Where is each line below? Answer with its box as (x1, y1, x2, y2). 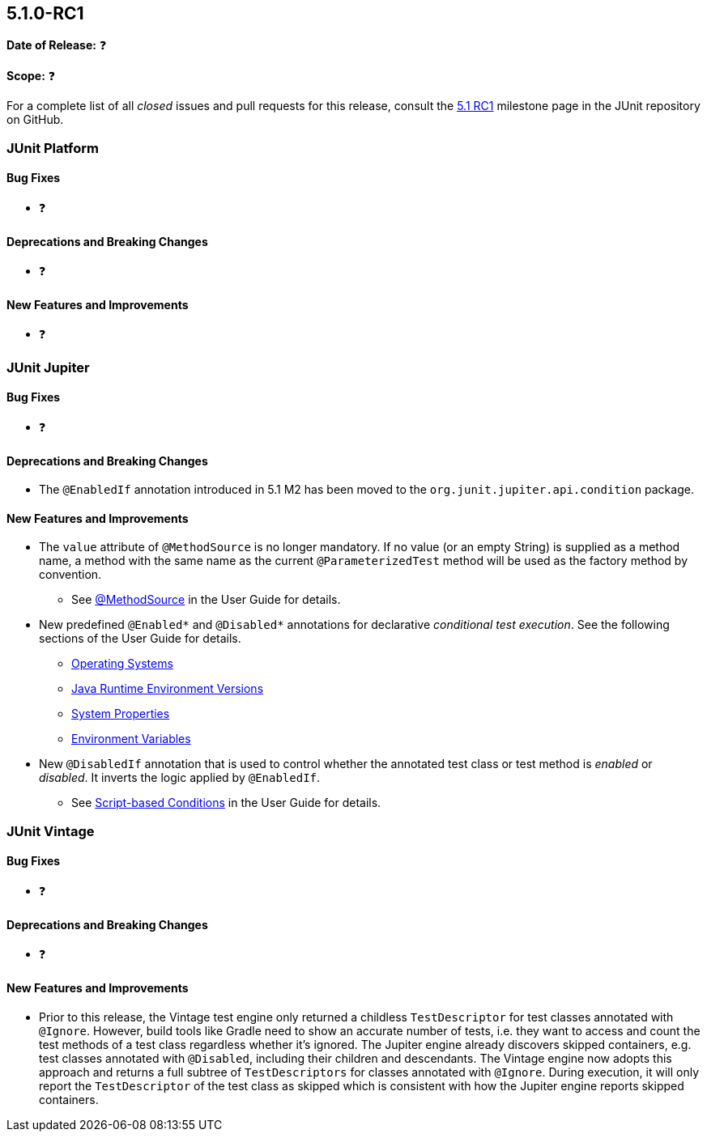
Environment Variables (71, 732, 191, 746)
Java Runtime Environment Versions (71, 682, 264, 696)
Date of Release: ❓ (6, 38, 107, 53)
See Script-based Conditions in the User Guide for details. (71, 796, 381, 810)
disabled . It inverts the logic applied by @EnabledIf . (39, 771, 321, 785)
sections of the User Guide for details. (39, 631, 241, 646)
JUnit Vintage (6, 822, 95, 839)
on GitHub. (6, 113, 64, 127)
